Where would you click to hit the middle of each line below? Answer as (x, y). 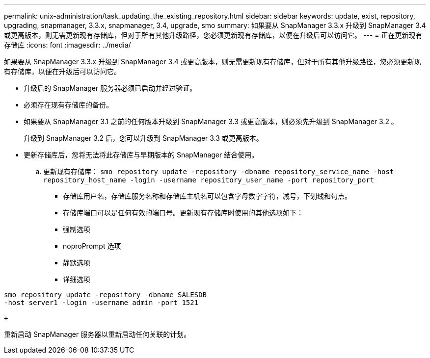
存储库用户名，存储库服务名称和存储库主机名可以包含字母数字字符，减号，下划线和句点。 (207, 196)
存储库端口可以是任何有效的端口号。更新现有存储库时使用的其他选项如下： (183, 213)
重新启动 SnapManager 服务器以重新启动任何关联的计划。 (97, 334)
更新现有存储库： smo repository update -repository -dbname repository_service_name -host (219, 171)
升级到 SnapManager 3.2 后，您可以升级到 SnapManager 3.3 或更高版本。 (143, 138)
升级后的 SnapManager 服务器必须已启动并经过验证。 (110, 88)
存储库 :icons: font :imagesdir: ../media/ (67, 45)
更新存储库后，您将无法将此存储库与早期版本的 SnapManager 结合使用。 (141, 155)
